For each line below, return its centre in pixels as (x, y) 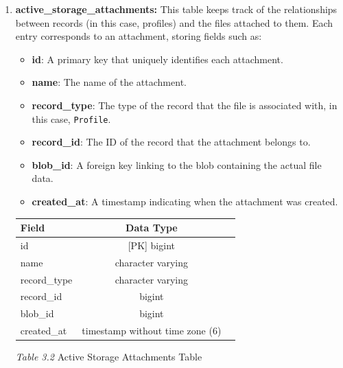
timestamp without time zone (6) (152, 331)
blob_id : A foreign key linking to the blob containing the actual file (177, 164)
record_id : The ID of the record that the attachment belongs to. (171, 142)
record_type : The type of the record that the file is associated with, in (185, 105)
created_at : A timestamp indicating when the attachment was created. (185, 201)
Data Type (152, 228)
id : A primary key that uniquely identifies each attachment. (157, 59)
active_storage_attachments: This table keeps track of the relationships (176, 9)
